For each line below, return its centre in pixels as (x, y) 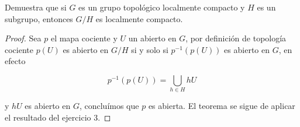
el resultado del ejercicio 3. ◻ (58, 117)
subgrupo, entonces (39, 18)
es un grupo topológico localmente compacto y (162, 7)
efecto (15, 61)
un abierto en (152, 38)
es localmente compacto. (139, 18)
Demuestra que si (36, 7)
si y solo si (150, 49)
